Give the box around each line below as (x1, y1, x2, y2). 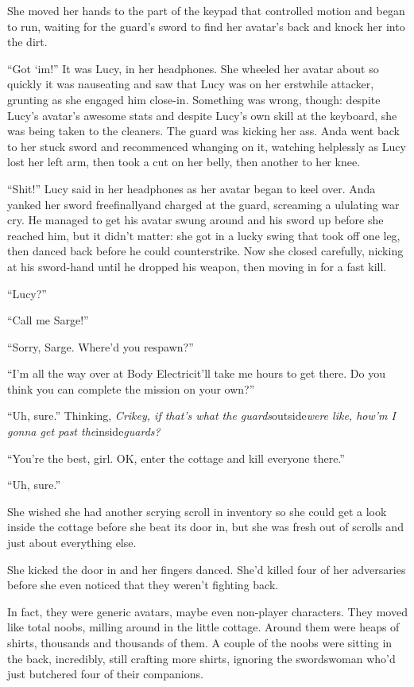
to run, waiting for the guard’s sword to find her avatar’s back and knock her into (7, 17, 405, 34)
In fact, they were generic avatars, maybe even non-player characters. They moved (7, 603, 408, 619)
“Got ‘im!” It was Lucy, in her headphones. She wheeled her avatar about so (7, 60, 379, 76)
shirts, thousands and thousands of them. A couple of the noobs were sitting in (7, 635, 393, 650)
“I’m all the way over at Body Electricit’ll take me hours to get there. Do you (7, 365, 385, 382)
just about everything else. (7, 534, 137, 551)
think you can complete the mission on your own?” (7, 380, 255, 397)
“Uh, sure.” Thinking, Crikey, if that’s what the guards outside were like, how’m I (7, 407, 396, 424)
